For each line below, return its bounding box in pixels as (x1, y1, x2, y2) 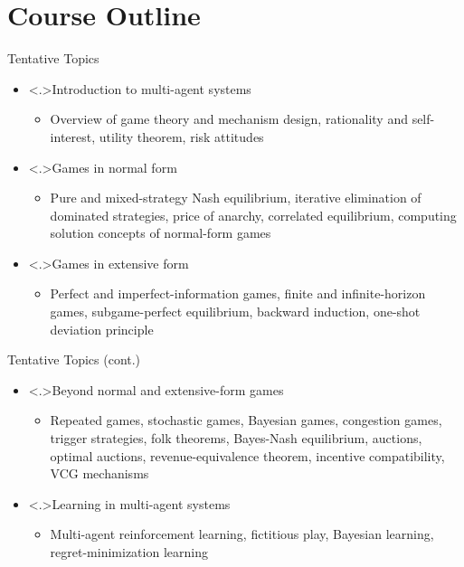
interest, (50, 127, 96, 146)
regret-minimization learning (50, 543, 208, 561)
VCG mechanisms (50, 464, 149, 483)
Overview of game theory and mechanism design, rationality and (50, 109, 408, 128)
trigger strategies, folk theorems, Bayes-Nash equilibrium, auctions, (50, 429, 422, 448)
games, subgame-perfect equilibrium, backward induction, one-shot (50, 302, 421, 321)
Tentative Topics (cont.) (7, 350, 141, 369)
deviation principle (50, 319, 154, 338)
